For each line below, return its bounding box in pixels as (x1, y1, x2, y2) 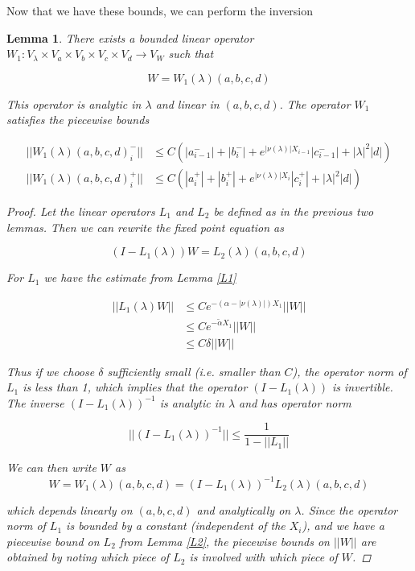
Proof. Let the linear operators (6, 203, 155, 220)
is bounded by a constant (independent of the (66, 517, 286, 534)
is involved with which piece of (189, 548, 338, 565)
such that (168, 45, 214, 62)
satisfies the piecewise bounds (6, 111, 150, 128)
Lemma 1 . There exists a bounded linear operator (6, 29, 254, 46)
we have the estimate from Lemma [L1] (43, 269, 236, 286)
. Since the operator (301, 501, 398, 518)
